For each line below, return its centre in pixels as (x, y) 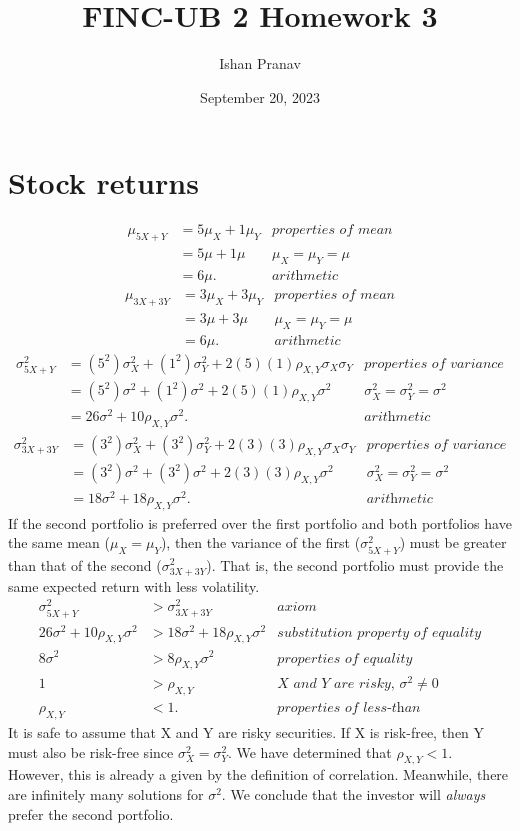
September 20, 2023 (260, 96)
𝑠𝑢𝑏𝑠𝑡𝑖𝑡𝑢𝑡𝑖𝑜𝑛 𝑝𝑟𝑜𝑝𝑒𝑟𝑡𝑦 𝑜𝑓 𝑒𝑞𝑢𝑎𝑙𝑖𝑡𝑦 (379, 632)
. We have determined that (309, 751)
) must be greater (453, 542)
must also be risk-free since (91, 751)
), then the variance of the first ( (260, 542)
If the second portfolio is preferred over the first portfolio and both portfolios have (260, 522)
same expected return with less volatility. (134, 585)
